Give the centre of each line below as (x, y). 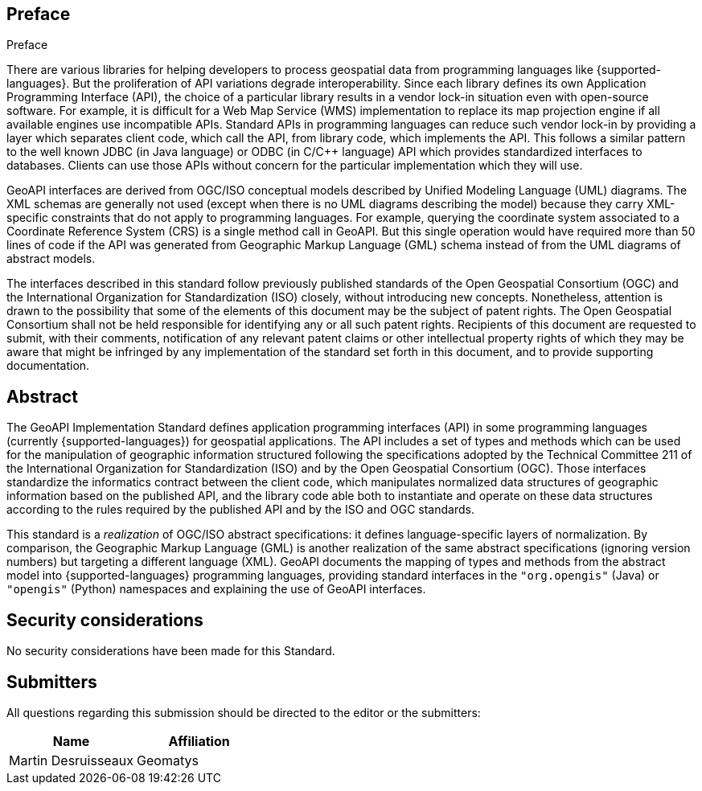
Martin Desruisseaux (72, 760)
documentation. (48, 366)
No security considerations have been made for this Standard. (171, 651)
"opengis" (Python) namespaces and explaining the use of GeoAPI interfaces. (216, 589)
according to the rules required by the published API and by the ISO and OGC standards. (240, 510)
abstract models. (51, 259)
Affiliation (199, 741)
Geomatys (168, 760)
